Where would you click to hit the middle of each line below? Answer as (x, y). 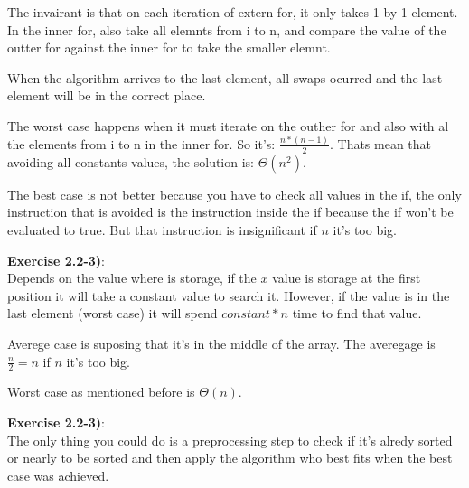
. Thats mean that (380, 143)
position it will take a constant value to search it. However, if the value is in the (229, 295)
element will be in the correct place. (107, 95)
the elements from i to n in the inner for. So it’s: (141, 143)
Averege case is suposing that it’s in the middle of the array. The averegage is (221, 343)
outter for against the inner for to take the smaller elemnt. (169, 47)
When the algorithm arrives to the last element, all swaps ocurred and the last (225, 77)
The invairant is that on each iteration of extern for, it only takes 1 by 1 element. (233, 12)
